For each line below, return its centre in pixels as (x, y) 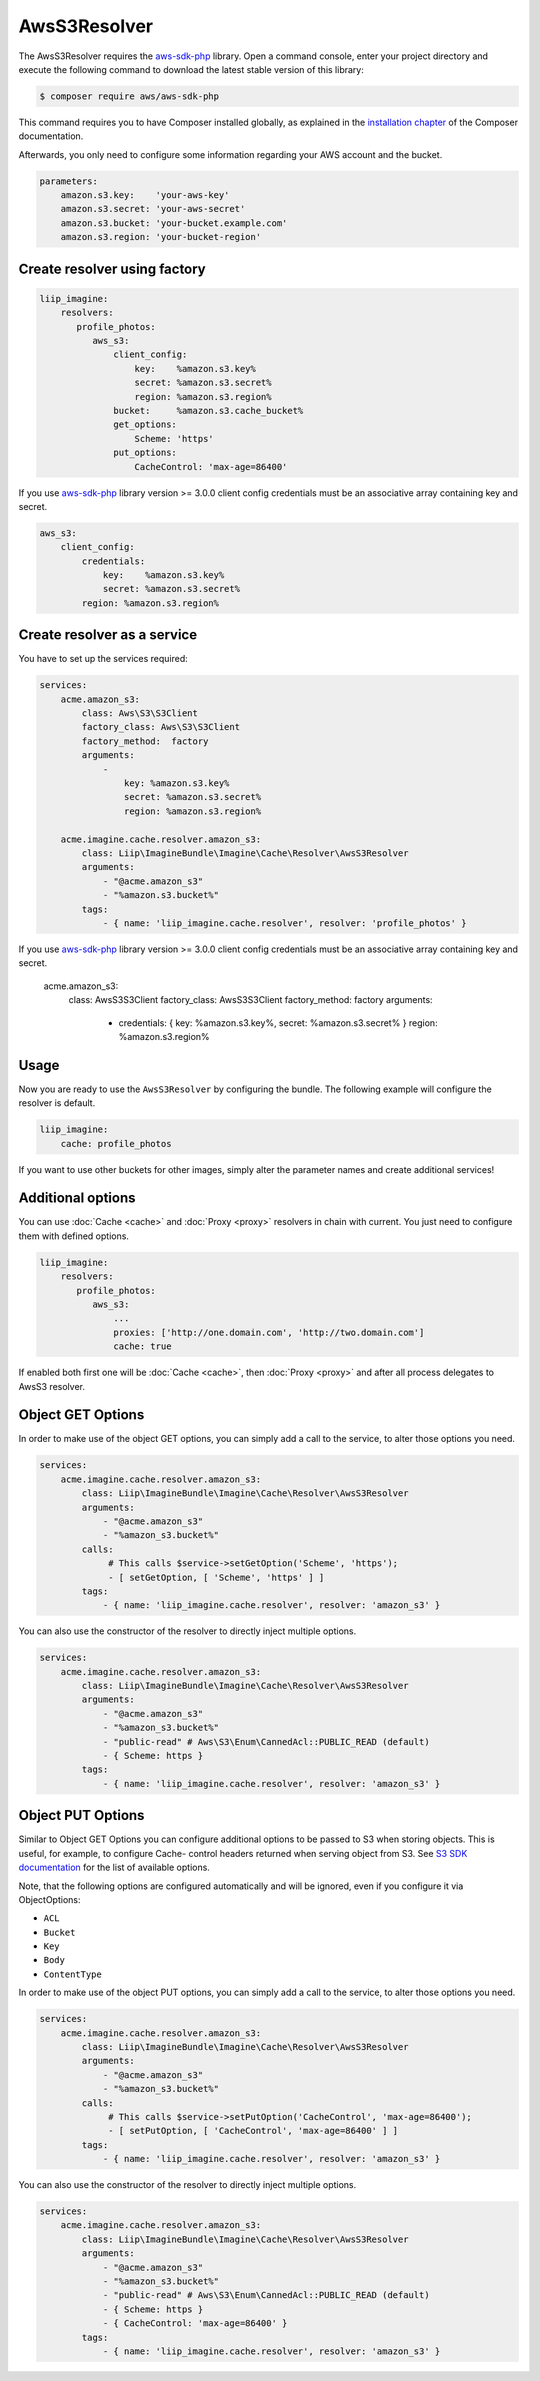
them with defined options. (74, 1236)
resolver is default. (57, 1103)
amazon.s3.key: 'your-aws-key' (145, 195)
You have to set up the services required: (103, 659)
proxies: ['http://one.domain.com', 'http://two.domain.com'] (269, 1332)
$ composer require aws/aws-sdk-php (129, 96)
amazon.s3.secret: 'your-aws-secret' (153, 209)
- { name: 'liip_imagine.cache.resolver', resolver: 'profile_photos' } (284, 923)
